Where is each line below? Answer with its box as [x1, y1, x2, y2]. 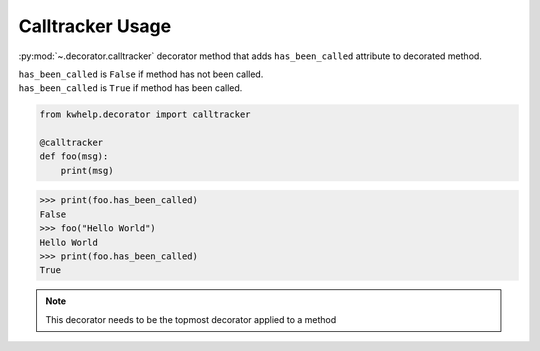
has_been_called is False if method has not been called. [18, 68, 264, 80]
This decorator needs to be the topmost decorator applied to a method [45, 313, 337, 325]
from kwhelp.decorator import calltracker [39, 109, 251, 120]
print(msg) [60, 165, 114, 176]
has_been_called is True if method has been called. [18, 82, 243, 94]
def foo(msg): [39, 151, 109, 162]
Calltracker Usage [18, 15, 172, 37]
